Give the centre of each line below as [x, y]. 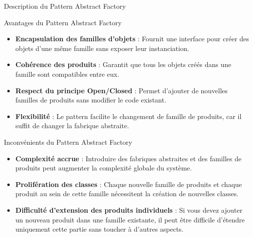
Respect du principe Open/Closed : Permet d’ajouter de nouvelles [121, 90]
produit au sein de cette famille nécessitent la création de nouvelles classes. [127, 194]
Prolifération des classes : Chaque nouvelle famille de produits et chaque [129, 184]
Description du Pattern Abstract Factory [65, 6]
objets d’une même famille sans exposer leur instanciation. [102, 48]
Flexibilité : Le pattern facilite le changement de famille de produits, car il [128, 116]
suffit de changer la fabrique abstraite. [72, 126]
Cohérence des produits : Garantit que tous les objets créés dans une [123, 64]
